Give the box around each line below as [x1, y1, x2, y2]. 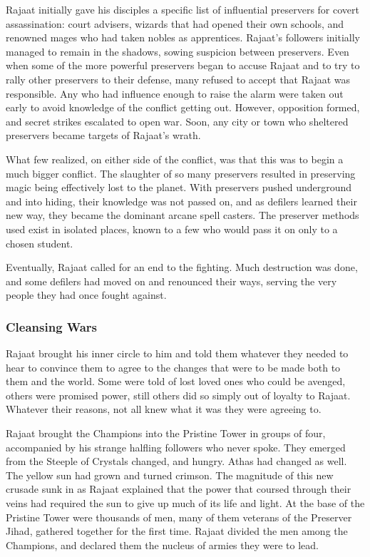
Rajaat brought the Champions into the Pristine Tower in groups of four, [6, 426, 326, 441]
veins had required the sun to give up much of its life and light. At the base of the [6, 496, 365, 511]
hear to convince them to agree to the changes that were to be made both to [6, 359, 341, 374]
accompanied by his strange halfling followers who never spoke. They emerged [6, 439, 346, 454]
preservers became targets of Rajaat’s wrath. [6, 128, 201, 143]
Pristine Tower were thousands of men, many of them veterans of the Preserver [6, 509, 352, 524]
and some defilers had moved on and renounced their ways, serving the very [6, 273, 337, 288]
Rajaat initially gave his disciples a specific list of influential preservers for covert [6, 2, 359, 16]
